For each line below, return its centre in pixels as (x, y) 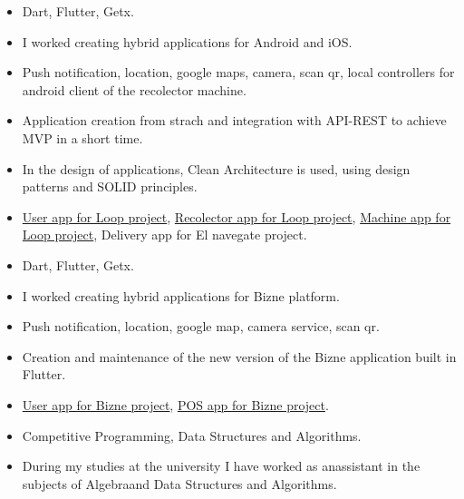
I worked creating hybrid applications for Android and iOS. (187, 41)
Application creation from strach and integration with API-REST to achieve (234, 120)
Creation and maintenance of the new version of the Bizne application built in (239, 356)
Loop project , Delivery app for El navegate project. (164, 235)
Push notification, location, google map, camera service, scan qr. (201, 326)
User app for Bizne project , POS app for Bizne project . (175, 404)
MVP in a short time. (82, 137)
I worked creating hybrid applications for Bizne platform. (181, 295)
